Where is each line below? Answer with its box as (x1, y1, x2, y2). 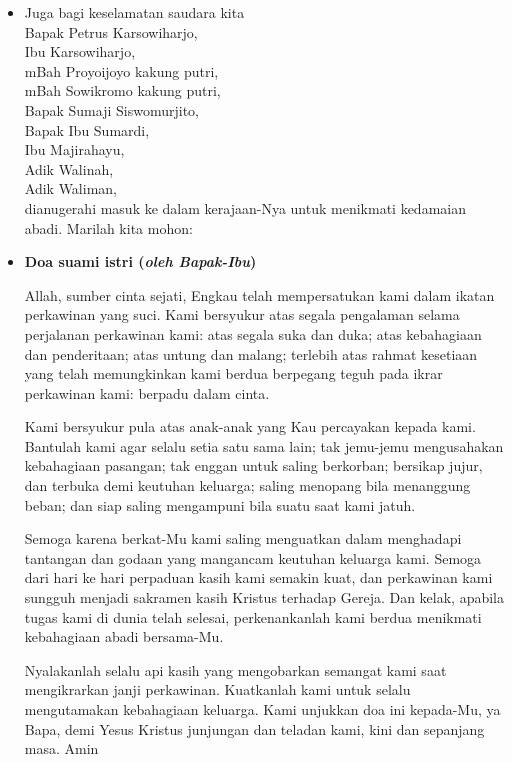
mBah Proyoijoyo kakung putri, (24, 60, 219, 81)
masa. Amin (24, 738, 99, 759)
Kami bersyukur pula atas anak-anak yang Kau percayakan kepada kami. (24, 416, 476, 437)
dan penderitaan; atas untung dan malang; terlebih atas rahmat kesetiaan (24, 343, 478, 364)
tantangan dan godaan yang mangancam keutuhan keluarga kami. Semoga (24, 547, 482, 568)
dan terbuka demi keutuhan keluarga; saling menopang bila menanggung (24, 475, 471, 496)
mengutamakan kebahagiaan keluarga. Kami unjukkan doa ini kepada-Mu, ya (24, 699, 501, 719)
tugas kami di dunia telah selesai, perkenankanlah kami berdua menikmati (24, 606, 482, 627)
